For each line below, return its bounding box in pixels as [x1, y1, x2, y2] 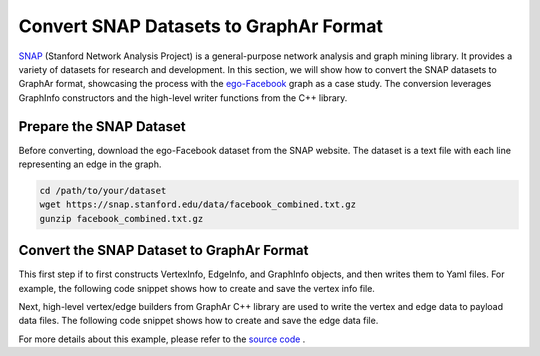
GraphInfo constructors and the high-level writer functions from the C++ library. [18, 91, 348, 104]
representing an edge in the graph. [18, 158, 162, 170]
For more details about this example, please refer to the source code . [18, 333, 306, 345]
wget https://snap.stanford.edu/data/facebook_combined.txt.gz [39, 199, 357, 210]
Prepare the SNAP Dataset [18, 118, 186, 135]
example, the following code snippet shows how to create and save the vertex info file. [18, 282, 375, 294]
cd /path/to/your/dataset [39, 185, 167, 196]
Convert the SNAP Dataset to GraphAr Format [18, 242, 309, 259]
